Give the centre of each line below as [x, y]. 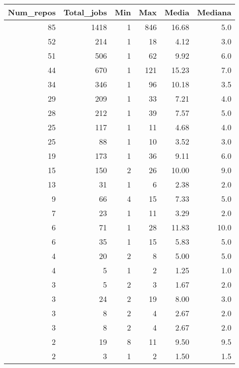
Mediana [214, 12]
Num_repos [32, 12]
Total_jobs [85, 12]
